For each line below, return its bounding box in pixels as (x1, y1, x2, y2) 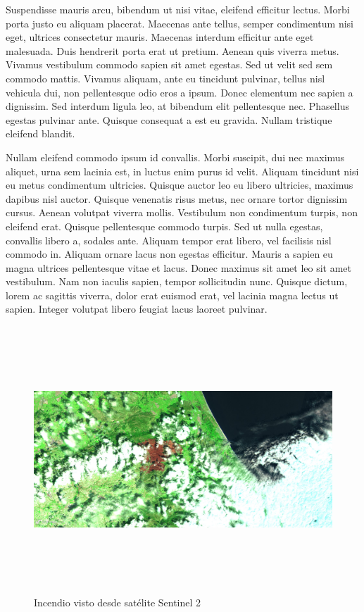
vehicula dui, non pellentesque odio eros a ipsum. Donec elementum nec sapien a (6, 85, 353, 99)
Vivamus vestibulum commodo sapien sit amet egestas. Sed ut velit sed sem (6, 57, 333, 72)
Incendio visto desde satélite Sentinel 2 (34, 594, 201, 609)
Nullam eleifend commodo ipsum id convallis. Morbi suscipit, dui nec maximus (6, 149, 345, 164)
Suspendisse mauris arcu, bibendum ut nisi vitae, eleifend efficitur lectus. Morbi (6, 2, 350, 16)
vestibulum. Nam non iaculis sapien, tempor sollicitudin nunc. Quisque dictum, (6, 274, 348, 289)
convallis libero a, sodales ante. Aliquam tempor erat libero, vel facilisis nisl (6, 232, 332, 247)
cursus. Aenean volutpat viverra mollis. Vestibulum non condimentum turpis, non (6, 205, 358, 220)
